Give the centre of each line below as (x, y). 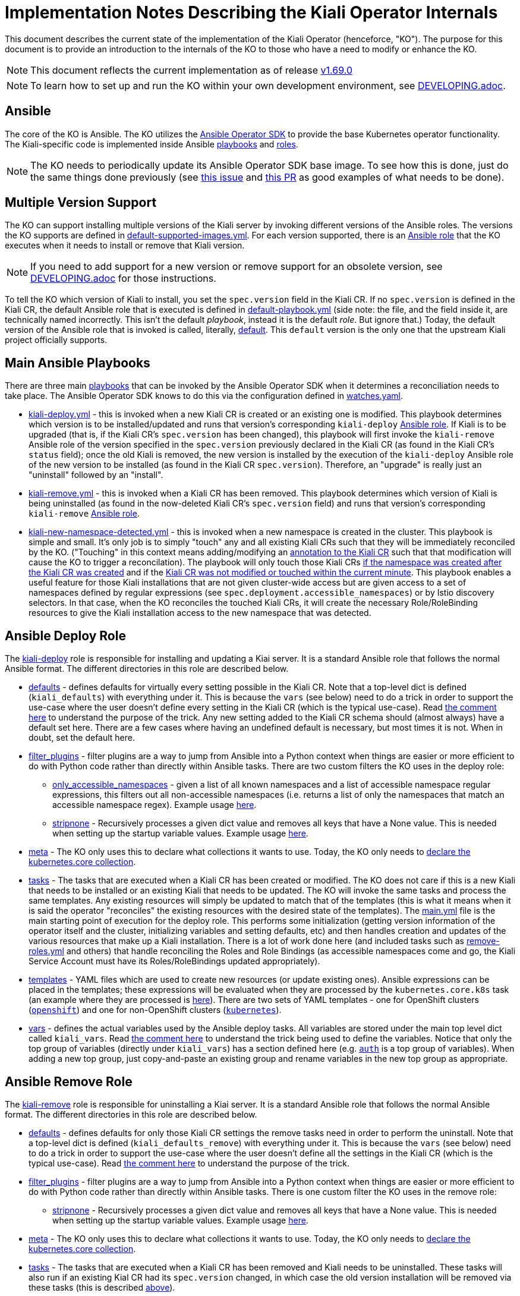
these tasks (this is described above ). (102, 1287)
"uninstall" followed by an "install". (96, 475)
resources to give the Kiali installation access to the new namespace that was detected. (200, 613)
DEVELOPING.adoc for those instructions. (123, 279)
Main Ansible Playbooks (78, 363)
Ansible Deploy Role (65, 636)
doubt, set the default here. (82, 738)
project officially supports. (56, 340)
